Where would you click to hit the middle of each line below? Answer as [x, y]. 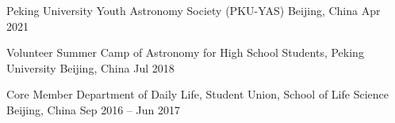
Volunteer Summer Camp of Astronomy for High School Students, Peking [185, 52]
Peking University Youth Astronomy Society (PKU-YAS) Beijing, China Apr [194, 10]
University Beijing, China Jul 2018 [90, 67]
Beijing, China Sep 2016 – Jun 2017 [93, 109]
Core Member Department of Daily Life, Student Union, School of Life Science [197, 94]
